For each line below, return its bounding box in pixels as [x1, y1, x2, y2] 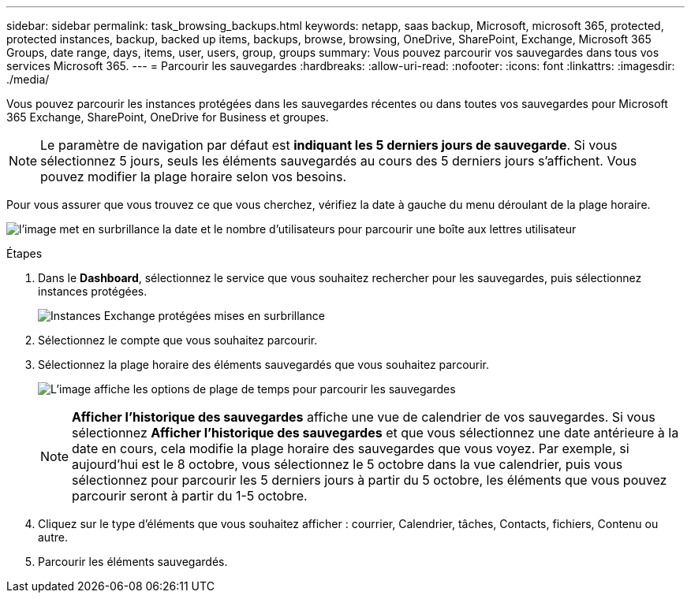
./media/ [6, 73, 50, 86]
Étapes [6, 247, 43, 260]
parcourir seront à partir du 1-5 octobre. [72, 488, 308, 504]
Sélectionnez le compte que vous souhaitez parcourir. [38, 333, 318, 347]
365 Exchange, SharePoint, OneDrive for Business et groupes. [6, 110, 329, 124]
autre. [38, 530, 68, 544]
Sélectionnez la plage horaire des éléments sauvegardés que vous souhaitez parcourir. [38, 358, 490, 371]
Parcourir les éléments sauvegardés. [38, 555, 228, 568]
